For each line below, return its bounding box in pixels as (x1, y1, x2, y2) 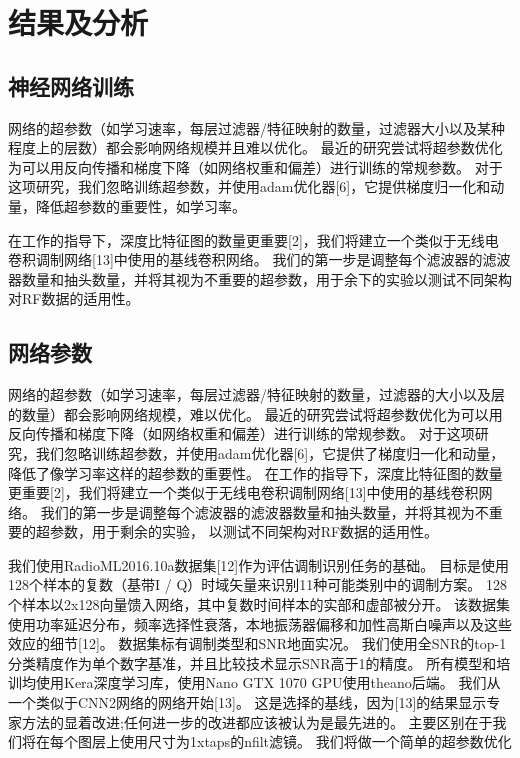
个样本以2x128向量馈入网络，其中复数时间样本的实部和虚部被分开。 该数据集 (8, 594, 511, 615)
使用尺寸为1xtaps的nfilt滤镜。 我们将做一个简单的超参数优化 (119, 731, 512, 752)
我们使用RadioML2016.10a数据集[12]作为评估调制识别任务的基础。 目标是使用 (8, 554, 509, 575)
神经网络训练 (8, 70, 134, 101)
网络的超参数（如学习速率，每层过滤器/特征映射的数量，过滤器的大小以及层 (8, 384, 505, 405)
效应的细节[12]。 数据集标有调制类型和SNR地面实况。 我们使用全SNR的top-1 (8, 633, 507, 654)
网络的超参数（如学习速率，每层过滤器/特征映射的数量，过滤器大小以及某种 (8, 117, 505, 138)
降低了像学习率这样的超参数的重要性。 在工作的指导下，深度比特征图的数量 (8, 462, 503, 483)
